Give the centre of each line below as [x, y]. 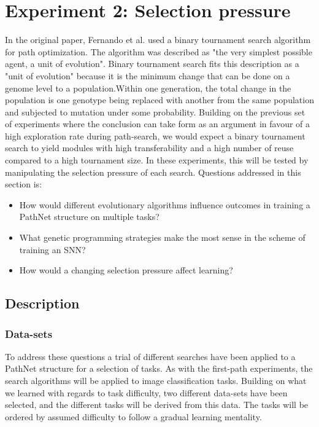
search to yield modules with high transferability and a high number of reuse [149, 148]
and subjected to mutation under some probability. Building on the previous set [155, 112]
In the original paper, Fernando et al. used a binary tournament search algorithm [158, 40]
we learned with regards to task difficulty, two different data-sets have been [146, 392]
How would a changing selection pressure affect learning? [126, 270]
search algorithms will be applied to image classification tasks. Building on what [156, 380]
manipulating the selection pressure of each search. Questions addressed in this [153, 172]
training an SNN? [52, 249]
